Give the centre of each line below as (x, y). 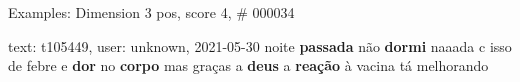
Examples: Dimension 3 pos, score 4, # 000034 (151, 12)
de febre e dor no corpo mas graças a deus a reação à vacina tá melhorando (248, 65)
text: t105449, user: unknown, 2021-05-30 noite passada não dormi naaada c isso (260, 45)
